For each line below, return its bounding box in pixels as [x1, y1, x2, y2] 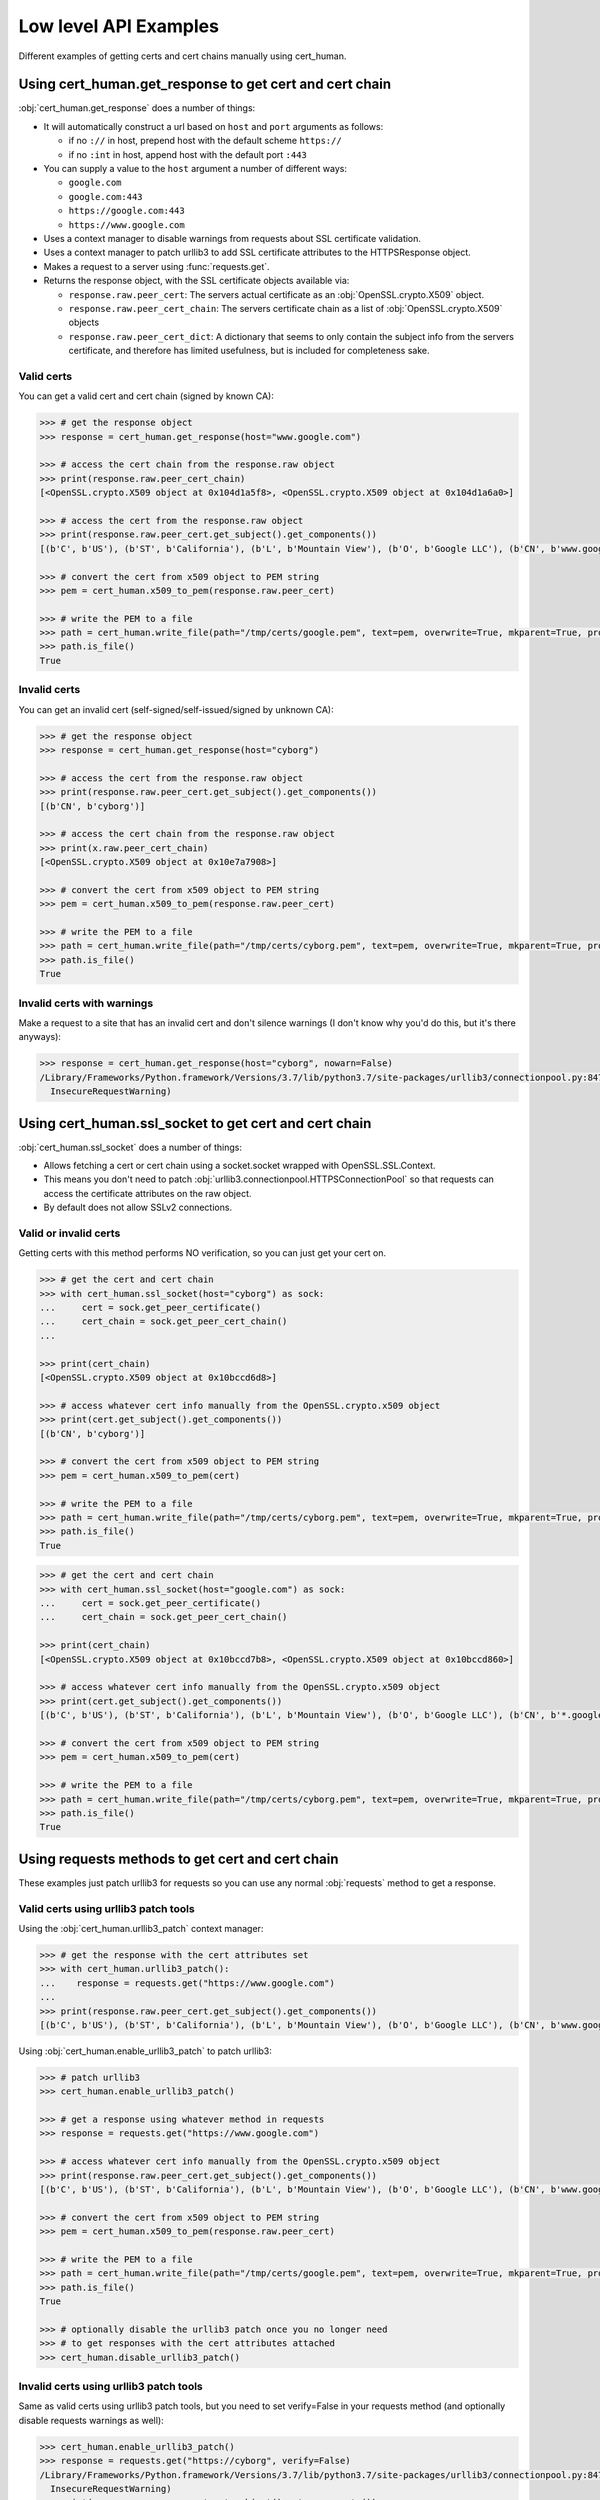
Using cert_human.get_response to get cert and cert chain [18, 76, 392, 93]
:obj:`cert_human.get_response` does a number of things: [18, 102, 256, 114]
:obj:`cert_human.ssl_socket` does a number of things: [18, 1141, 242, 1153]
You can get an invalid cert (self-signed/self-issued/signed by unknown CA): [18, 703, 334, 715]
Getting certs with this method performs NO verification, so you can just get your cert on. [18, 1247, 387, 1259]
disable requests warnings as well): [18, 2414, 164, 2426]
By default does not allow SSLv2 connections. [43, 1201, 233, 1214]
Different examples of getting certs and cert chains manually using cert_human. [18, 50, 347, 62]
